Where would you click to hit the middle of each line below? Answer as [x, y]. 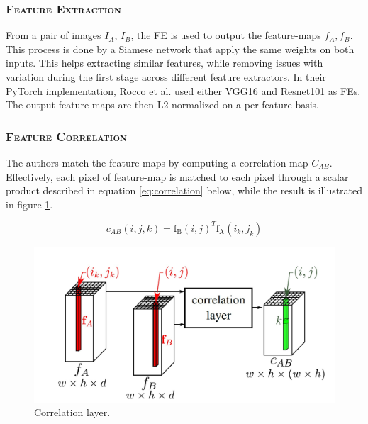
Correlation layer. [72, 412]
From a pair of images [54, 35]
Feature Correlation [66, 136]
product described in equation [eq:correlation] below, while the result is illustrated [184, 190]
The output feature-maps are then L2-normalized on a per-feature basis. [163, 105]
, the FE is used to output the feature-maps [226, 35]
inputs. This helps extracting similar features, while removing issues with [165, 63]
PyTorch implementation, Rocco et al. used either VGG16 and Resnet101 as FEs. [183, 90]
